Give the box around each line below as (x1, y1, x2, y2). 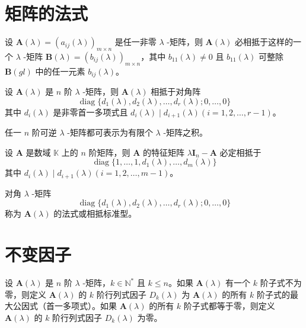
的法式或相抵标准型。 (53, 207, 137, 220)
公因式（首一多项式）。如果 (12, 300, 117, 312)
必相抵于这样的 (235, 36, 294, 48)
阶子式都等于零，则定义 (183, 300, 275, 312)
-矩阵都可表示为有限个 (67, 126, 153, 139)
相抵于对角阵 (151, 85, 201, 98)
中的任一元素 (35, 65, 85, 77)
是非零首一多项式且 (53, 105, 128, 118)
